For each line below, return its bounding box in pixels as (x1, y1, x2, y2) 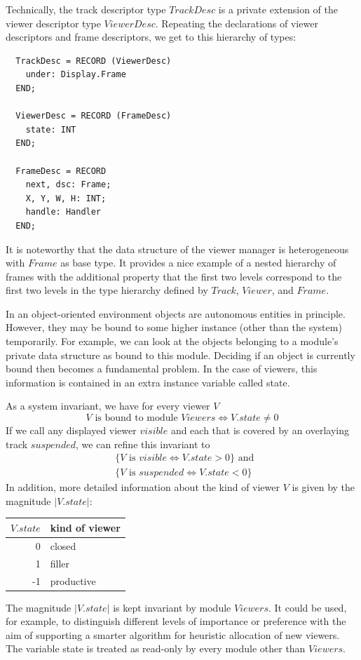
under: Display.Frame (25, 69, 126, 80)
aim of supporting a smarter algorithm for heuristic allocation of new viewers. (6, 627, 340, 642)
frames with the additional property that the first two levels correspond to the (6, 269, 342, 283)
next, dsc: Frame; (25, 180, 111, 190)
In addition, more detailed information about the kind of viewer (6, 480, 280, 494)
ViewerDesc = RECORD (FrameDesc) (15, 111, 172, 121)
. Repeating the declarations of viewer (155, 15, 318, 30)
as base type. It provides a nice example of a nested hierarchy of (60, 255, 336, 270)
